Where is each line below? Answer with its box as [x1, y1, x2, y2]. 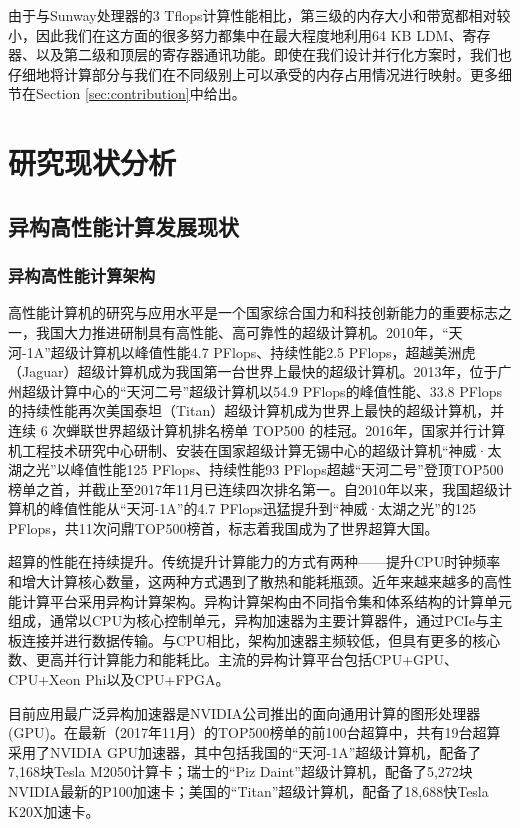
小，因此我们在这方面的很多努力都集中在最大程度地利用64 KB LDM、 [8, 24, 463, 45]
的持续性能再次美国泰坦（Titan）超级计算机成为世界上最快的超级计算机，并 [8, 400, 505, 421]
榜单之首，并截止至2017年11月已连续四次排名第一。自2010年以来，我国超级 [8, 478, 498, 499]
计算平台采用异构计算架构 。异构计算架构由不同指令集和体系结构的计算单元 [21, 590, 512, 611]
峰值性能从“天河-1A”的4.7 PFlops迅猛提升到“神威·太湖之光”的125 [49, 498, 476, 519]
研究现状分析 [8, 142, 177, 183]
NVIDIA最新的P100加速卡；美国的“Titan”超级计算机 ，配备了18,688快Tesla [8, 781, 489, 801]
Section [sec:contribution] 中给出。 [35, 83, 246, 104]
